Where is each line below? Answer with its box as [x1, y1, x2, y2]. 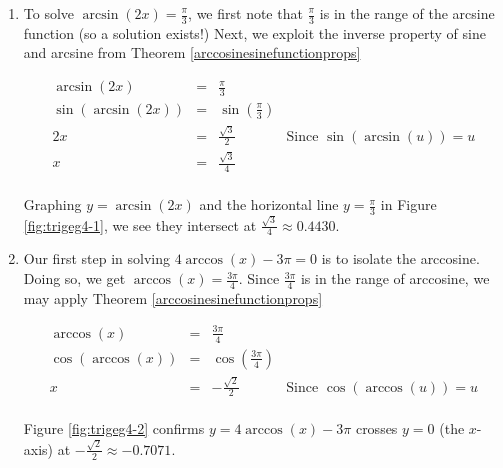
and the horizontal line [199, 194, 339, 215]
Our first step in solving [23, 248, 170, 269]
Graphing [23, 194, 82, 215]
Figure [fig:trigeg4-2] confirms [23, 418, 205, 439]
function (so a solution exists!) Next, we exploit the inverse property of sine [23, 22, 486, 43]
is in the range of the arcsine [319, 3, 495, 23]
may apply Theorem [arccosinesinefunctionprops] [23, 287, 323, 308]
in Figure [380, 194, 437, 215]
